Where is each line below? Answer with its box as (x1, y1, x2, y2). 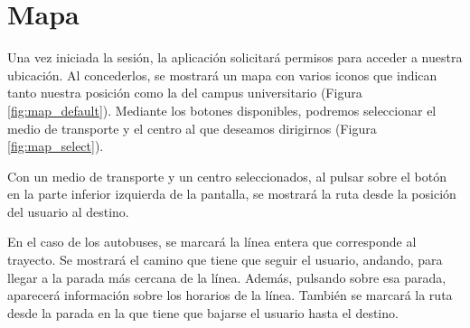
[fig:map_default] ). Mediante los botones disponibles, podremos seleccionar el (7, 100, 437, 119)
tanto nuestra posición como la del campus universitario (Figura (7, 83, 362, 102)
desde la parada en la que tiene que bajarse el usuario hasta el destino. (7, 303, 399, 322)
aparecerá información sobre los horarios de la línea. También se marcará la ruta (7, 286, 453, 305)
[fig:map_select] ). (7, 136, 104, 155)
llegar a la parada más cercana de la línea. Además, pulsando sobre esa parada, (7, 267, 446, 286)
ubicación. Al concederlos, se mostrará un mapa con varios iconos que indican (7, 65, 437, 84)
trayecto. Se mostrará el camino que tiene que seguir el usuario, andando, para (7, 250, 443, 269)
